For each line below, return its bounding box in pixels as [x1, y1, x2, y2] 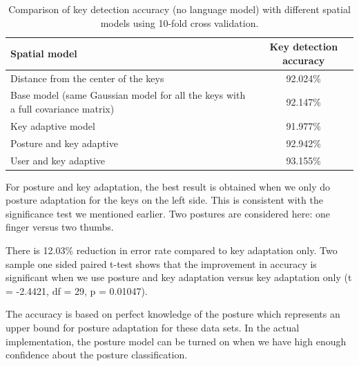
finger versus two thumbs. [6, 220, 114, 234]
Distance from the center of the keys [10, 70, 164, 85]
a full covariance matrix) [10, 102, 115, 116]
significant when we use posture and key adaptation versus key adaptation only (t [6, 270, 352, 285]
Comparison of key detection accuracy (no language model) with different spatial [8, 2, 351, 16]
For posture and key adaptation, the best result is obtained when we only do [6, 179, 331, 193]
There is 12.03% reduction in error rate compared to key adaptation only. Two [6, 243, 338, 258]
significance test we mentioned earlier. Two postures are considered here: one [6, 206, 330, 220]
